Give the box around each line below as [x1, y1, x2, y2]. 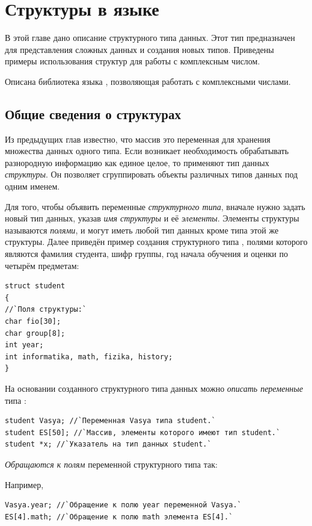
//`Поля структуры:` [5, 305, 87, 314]
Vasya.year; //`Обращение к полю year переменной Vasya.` [5, 501, 242, 510]
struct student [5, 282, 66, 291]
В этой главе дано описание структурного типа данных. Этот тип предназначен [5, 31, 295, 44]
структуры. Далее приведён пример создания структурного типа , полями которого [5, 235, 308, 248]
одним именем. [5, 180, 60, 193]
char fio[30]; [5, 317, 61, 326]
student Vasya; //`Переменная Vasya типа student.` [5, 416, 216, 425]
